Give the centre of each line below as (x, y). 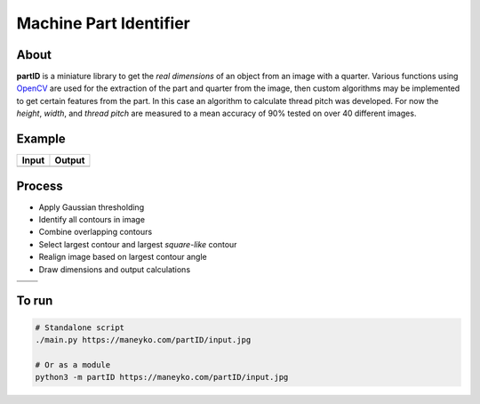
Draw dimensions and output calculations (115, 269)
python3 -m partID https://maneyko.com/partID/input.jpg (162, 377)
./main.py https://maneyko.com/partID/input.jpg (143, 339)
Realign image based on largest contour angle (123, 257)
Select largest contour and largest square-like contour (138, 244)
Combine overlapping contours (96, 232)
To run (35, 301)
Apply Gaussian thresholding (92, 207)
